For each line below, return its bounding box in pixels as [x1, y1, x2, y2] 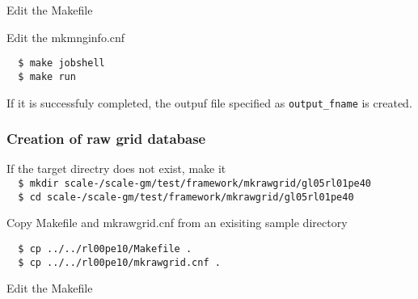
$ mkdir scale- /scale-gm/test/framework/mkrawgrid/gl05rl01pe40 [18, 177, 372, 189]
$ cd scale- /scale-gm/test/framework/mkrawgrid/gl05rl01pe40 [18, 191, 354, 203]
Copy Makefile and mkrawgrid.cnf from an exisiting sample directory [6, 214, 348, 231]
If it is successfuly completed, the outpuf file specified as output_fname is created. [6, 94, 412, 111]
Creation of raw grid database [6, 128, 206, 149]
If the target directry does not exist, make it [6, 160, 226, 177]
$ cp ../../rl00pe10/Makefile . [18, 242, 192, 255]
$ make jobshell [18, 57, 105, 69]
